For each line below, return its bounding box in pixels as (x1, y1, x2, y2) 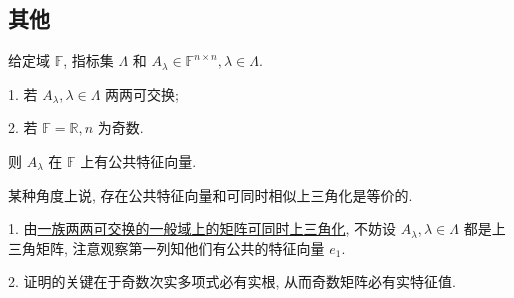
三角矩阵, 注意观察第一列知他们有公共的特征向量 (8, 237, 325, 258)
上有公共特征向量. (80, 150, 197, 171)
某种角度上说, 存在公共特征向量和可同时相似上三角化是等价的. (8, 184, 413, 205)
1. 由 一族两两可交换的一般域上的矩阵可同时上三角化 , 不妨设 (8, 218, 397, 239)
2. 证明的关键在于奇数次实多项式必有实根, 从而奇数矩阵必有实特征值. (8, 271, 456, 292)
